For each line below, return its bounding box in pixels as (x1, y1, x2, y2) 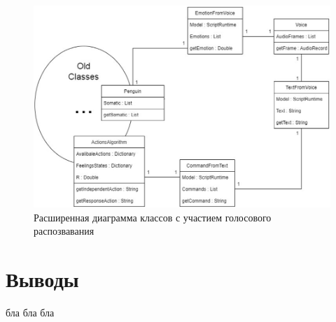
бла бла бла (6, 305, 55, 319)
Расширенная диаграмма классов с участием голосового (34, 210, 272, 224)
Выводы (6, 265, 79, 293)
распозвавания (34, 224, 94, 238)
